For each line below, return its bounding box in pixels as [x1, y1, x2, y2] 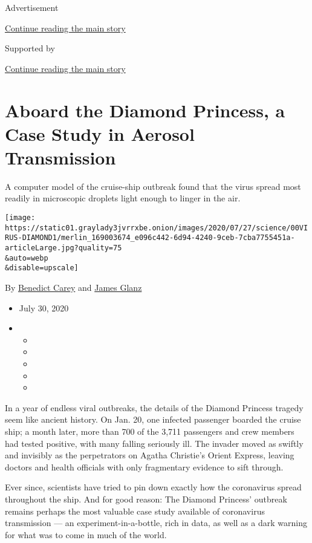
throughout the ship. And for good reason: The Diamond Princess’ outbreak [5, 492, 287, 505]
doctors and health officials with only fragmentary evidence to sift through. [5, 460, 284, 473]
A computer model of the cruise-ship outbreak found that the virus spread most [5, 180, 301, 192]
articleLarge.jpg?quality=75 [5, 244, 122, 253]
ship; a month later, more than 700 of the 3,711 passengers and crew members [5, 424, 294, 437]
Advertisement [5, 1, 59, 13]
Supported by [5, 42, 55, 54]
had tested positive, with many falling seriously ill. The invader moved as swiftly [5, 437, 304, 449]
